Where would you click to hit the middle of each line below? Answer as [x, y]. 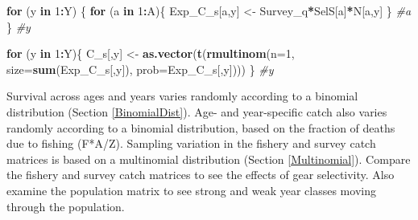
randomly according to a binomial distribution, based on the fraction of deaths [201, 127]
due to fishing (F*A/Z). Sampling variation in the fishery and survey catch [191, 143]
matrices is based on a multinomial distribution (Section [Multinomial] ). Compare [209, 159]
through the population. [66, 206]
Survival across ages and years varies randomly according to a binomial [182, 96]
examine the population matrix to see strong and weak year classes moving [191, 190]
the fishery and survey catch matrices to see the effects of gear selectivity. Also [201, 175]
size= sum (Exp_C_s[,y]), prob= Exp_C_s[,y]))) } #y [140, 69]
